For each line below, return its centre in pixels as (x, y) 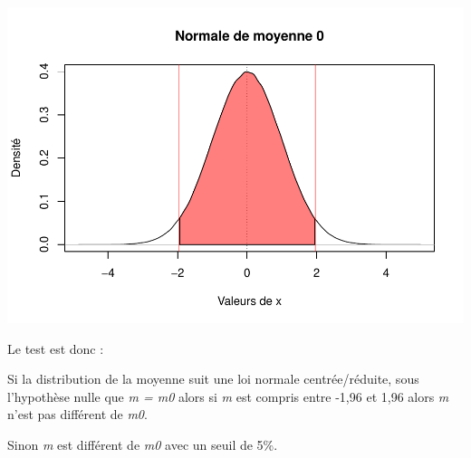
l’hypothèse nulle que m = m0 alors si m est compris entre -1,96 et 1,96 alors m (228, 396)
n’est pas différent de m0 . (77, 414)
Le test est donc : (56, 348)
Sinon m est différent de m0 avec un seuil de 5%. (143, 444)
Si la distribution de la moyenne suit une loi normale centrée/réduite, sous (213, 379)
